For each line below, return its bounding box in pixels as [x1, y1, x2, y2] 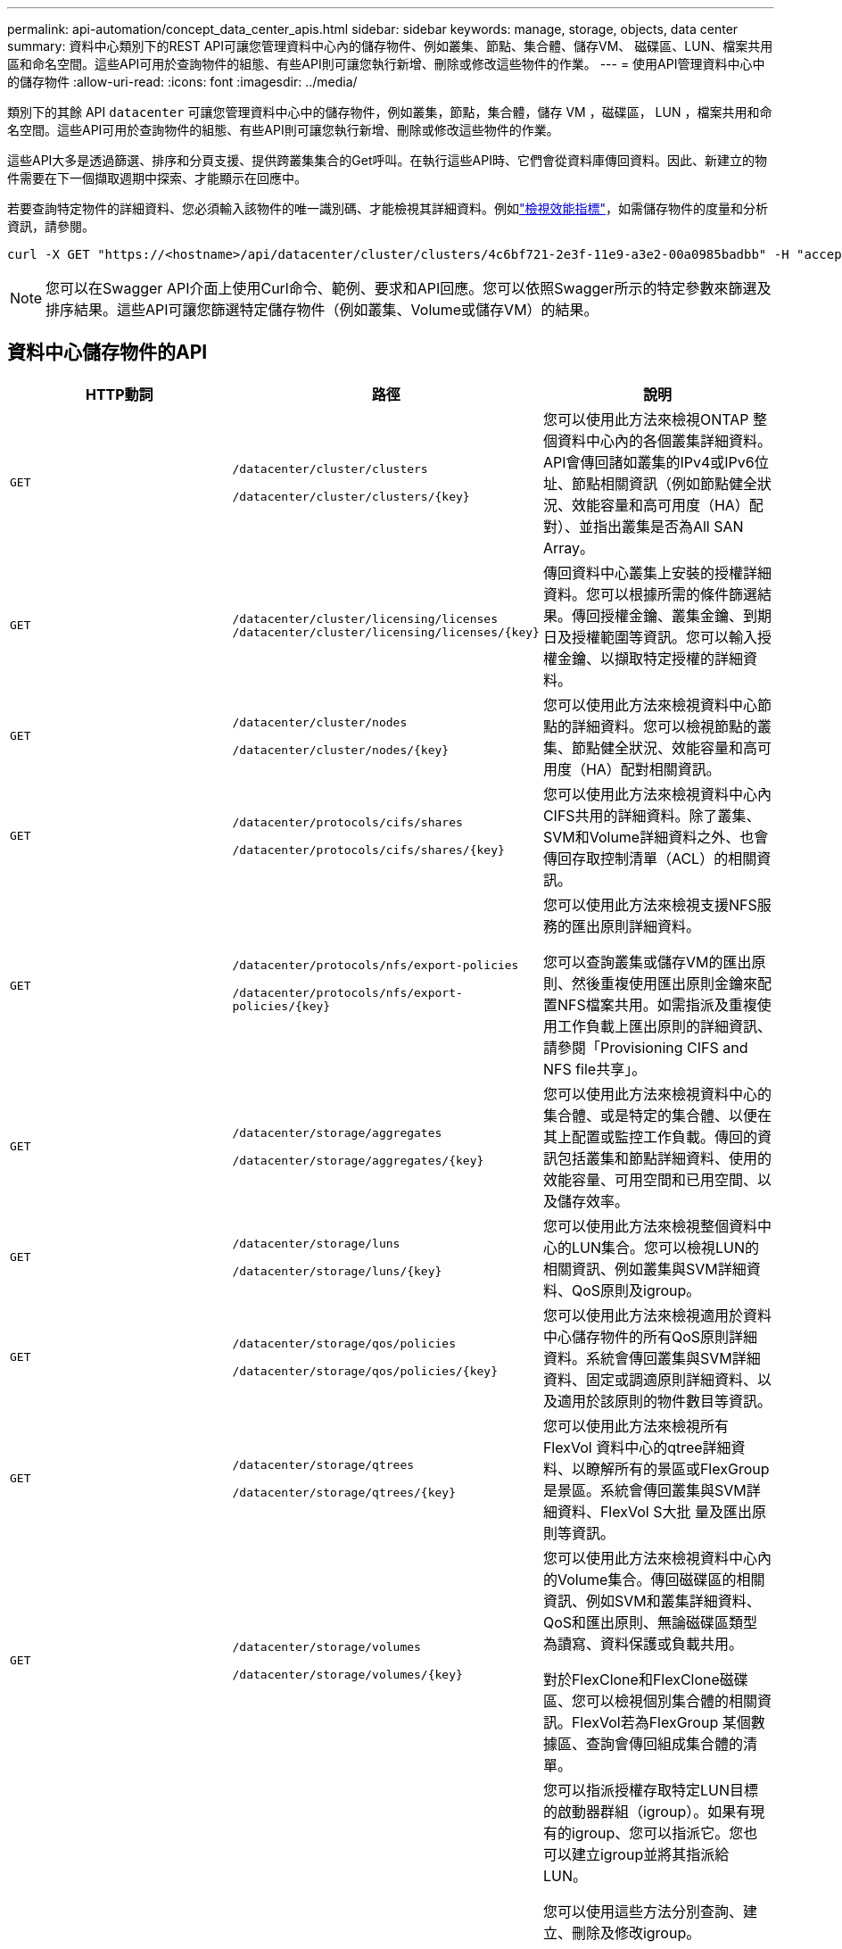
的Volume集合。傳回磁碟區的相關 [542, 1570, 765, 1588]
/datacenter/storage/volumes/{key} [232, 1667, 463, 1681]
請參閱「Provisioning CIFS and [542, 1038, 748, 1057]
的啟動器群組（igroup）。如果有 [542, 1802, 751, 1820]
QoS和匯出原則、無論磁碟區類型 [542, 1613, 758, 1631]
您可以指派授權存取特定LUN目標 [542, 1780, 758, 1799]
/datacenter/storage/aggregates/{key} [232, 1153, 484, 1167]
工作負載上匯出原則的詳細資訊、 [557, 1016, 772, 1035]
